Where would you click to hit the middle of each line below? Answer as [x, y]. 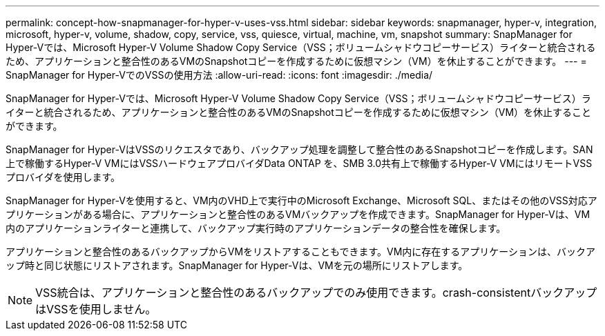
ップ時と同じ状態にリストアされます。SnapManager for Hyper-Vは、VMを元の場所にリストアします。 [237, 265]
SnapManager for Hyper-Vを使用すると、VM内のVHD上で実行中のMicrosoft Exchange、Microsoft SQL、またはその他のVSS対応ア [301, 200]
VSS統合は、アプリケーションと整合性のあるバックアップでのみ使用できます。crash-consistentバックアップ [316, 293]
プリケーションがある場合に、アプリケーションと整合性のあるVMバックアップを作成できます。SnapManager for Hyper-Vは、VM [298, 214]
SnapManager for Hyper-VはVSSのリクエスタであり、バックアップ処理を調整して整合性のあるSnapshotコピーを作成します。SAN [299, 149]
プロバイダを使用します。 [63, 177]
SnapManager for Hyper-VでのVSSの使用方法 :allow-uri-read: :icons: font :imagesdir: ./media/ [219, 75]
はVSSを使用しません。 [96, 309]
